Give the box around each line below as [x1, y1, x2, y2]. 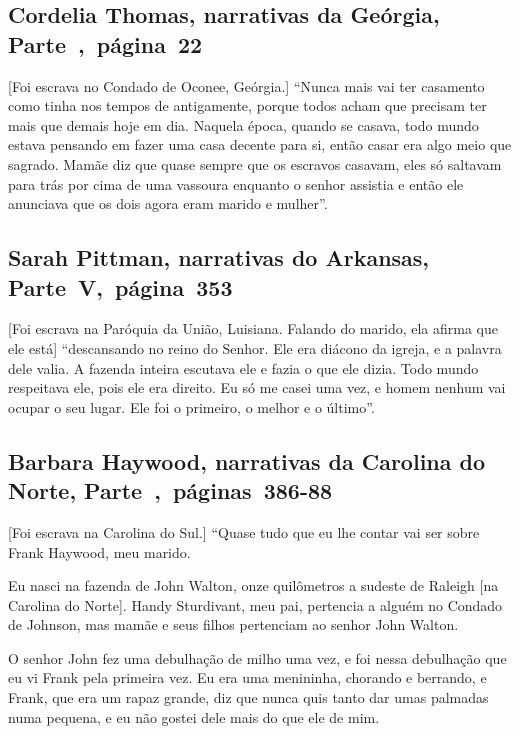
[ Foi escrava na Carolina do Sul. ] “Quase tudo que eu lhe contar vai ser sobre [8, 521, 480, 542]
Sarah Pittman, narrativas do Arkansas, [8, 242, 430, 273]
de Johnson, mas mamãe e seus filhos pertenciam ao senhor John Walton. [8, 614, 459, 635]
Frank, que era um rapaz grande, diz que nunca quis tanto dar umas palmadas [8, 687, 489, 708]
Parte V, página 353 [8, 271, 233, 302]
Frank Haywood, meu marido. [8, 541, 191, 562]
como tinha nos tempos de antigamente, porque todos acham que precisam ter [8, 95, 487, 116]
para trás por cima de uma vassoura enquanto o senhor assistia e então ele [8, 173, 464, 194]
